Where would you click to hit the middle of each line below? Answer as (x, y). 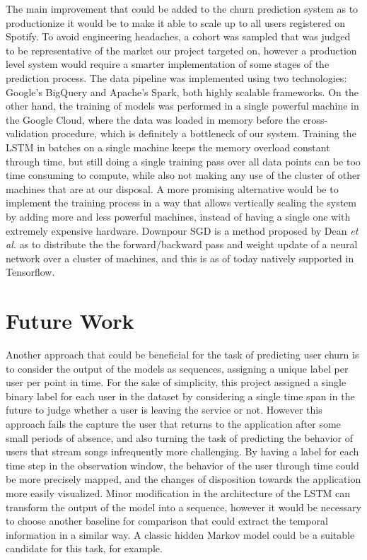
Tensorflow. (30, 272)
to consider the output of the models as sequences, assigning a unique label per (177, 368)
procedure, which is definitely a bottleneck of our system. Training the (204, 133)
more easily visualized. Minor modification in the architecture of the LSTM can (178, 492)
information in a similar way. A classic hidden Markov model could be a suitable (180, 534)
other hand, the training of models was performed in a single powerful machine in (182, 106)
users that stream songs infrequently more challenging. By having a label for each (182, 451)
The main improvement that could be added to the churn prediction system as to (182, 8)
